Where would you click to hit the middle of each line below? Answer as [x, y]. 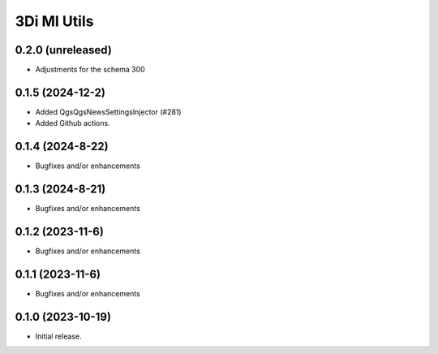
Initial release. [58, 336]
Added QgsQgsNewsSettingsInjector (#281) [108, 112]
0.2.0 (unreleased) [64, 50]
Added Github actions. [73, 123]
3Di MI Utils [54, 21]
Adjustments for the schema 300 [90, 70]
